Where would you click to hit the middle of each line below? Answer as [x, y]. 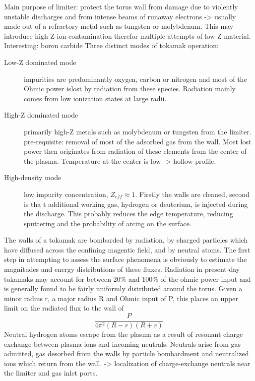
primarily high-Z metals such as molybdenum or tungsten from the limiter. [138, 131]
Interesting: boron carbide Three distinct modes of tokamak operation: [111, 45]
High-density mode [33, 177]
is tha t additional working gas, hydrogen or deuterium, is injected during [136, 204]
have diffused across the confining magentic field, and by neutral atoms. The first [127, 249]
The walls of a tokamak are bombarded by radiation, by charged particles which [126, 240]
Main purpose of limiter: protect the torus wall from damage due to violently [121, 6]
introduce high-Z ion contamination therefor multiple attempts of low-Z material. [127, 35]
